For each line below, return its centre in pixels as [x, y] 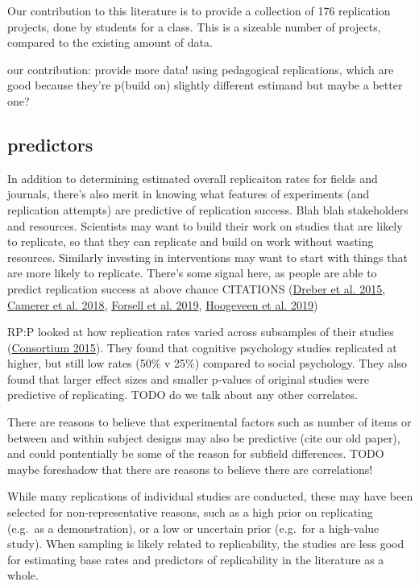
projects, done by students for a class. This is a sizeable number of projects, [194, 26]
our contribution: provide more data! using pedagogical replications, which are [201, 69]
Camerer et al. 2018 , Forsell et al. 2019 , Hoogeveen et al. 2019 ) [163, 304]
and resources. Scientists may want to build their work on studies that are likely [205, 225]
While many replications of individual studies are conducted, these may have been [210, 496]
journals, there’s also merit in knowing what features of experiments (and [189, 194]
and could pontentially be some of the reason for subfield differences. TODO [196, 453]
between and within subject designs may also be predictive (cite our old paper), [204, 437]
